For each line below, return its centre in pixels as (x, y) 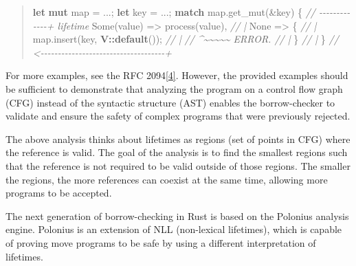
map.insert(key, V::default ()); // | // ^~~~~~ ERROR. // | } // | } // (186, 39)
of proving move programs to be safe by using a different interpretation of (161, 242)
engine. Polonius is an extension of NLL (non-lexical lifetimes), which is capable (174, 229)
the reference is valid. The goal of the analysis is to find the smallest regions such (177, 152)
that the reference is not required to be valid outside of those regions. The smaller (178, 165)
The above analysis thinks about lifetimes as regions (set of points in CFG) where (178, 138)
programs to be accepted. (59, 193)
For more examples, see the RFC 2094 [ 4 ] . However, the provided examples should (177, 75)
